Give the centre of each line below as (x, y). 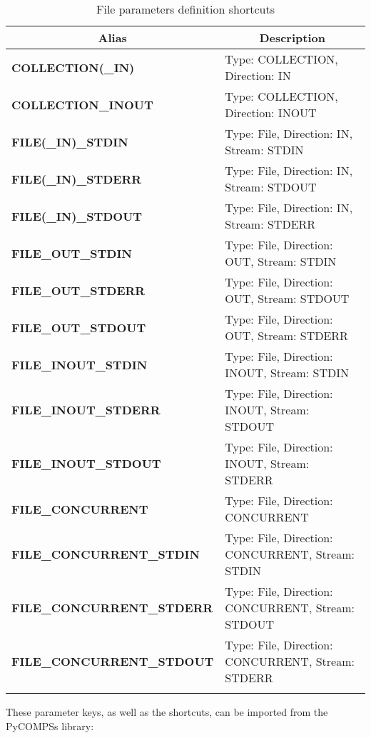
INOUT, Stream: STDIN (287, 373)
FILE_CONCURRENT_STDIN (106, 554)
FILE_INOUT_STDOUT (86, 463)
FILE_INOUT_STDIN (80, 364)
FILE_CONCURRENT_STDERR (112, 608)
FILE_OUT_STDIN (72, 253)
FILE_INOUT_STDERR (86, 410)
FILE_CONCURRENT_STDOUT (113, 661)
